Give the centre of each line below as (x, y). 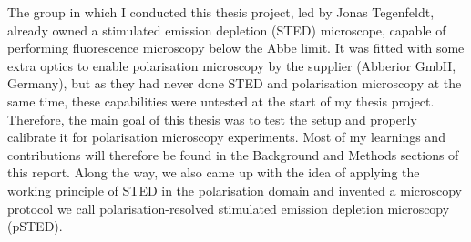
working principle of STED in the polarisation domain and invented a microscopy (235, 190)
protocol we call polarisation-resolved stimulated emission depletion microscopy (229, 208)
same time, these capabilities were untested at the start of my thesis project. (221, 101)
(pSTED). (35, 226)
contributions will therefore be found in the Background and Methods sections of (233, 154)
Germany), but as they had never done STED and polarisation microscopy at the (235, 83)
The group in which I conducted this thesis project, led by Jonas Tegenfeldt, (221, 12)
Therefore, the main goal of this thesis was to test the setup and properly (212, 119)
